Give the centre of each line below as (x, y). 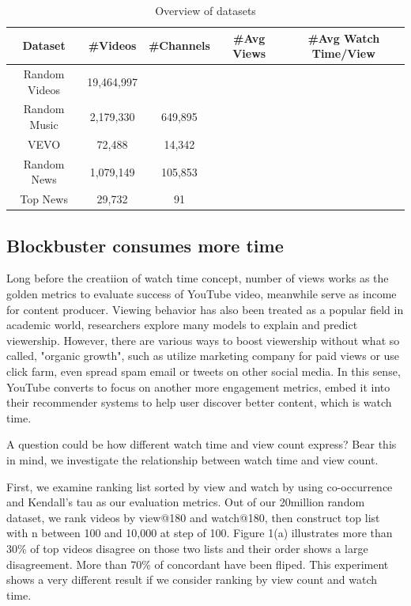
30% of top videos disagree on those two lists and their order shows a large (187, 548)
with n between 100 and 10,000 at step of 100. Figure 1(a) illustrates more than (200, 533)
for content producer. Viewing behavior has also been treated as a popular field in (205, 309)
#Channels (179, 45)
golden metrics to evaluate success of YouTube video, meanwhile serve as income (202, 294)
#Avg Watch (344, 38)
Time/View (343, 53)
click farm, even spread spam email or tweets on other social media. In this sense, (204, 371)
